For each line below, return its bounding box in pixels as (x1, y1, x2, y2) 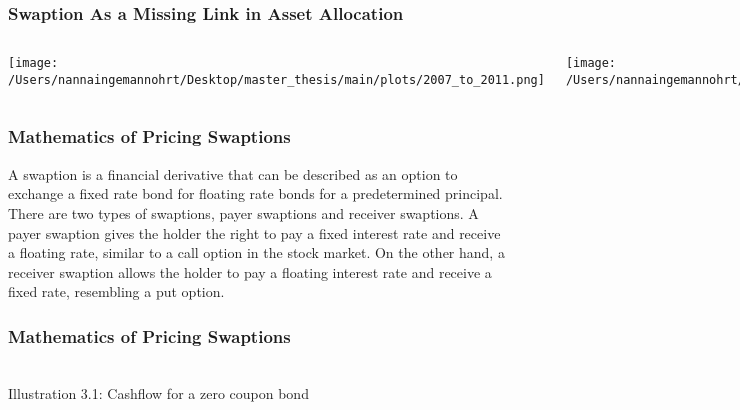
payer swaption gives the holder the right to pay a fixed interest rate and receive (8, 222, 501, 243)
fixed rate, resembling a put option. (8, 281, 225, 302)
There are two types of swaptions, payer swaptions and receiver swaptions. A (8, 202, 479, 223)
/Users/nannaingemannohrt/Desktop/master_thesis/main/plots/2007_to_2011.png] (8, 72, 545, 87)
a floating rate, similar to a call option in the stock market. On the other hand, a (8, 242, 505, 263)
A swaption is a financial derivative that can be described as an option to (8, 163, 458, 184)
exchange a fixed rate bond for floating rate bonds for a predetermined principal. (8, 183, 503, 204)
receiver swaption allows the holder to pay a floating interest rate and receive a (8, 261, 492, 282)
